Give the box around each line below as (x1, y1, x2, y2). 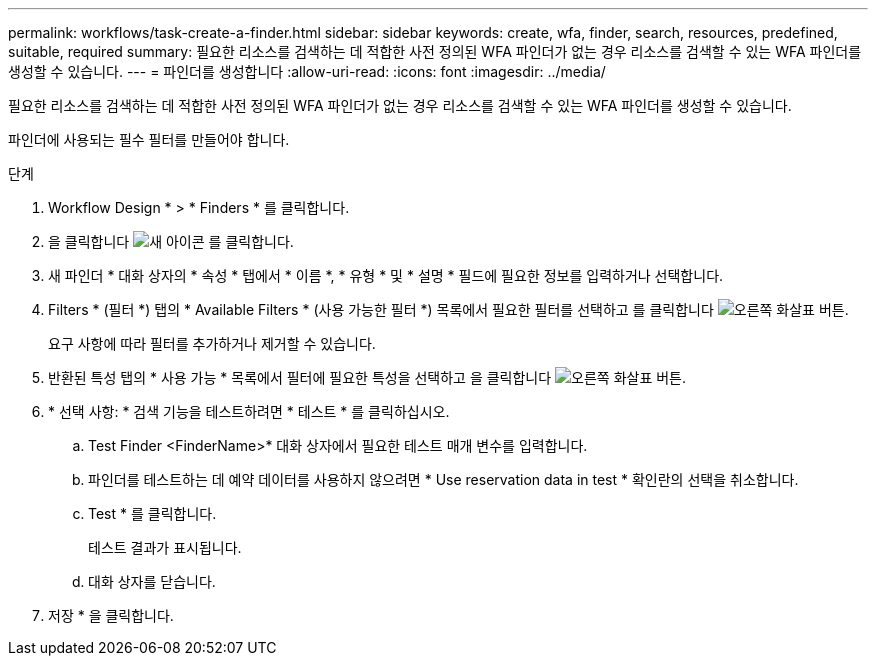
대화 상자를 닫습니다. (88, 573, 216, 590)
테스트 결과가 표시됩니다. (88, 539, 242, 556)
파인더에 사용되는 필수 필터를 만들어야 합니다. (8, 131, 290, 148)
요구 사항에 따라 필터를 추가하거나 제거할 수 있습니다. (48, 335, 376, 352)
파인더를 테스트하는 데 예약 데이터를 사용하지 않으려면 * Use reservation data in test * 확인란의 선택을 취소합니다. (88, 471, 799, 488)
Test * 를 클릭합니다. (88, 505, 217, 522)
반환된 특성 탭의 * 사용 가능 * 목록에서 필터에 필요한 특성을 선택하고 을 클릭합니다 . (48, 369, 687, 386)
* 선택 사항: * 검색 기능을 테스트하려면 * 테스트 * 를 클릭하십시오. (48, 403, 450, 420)
